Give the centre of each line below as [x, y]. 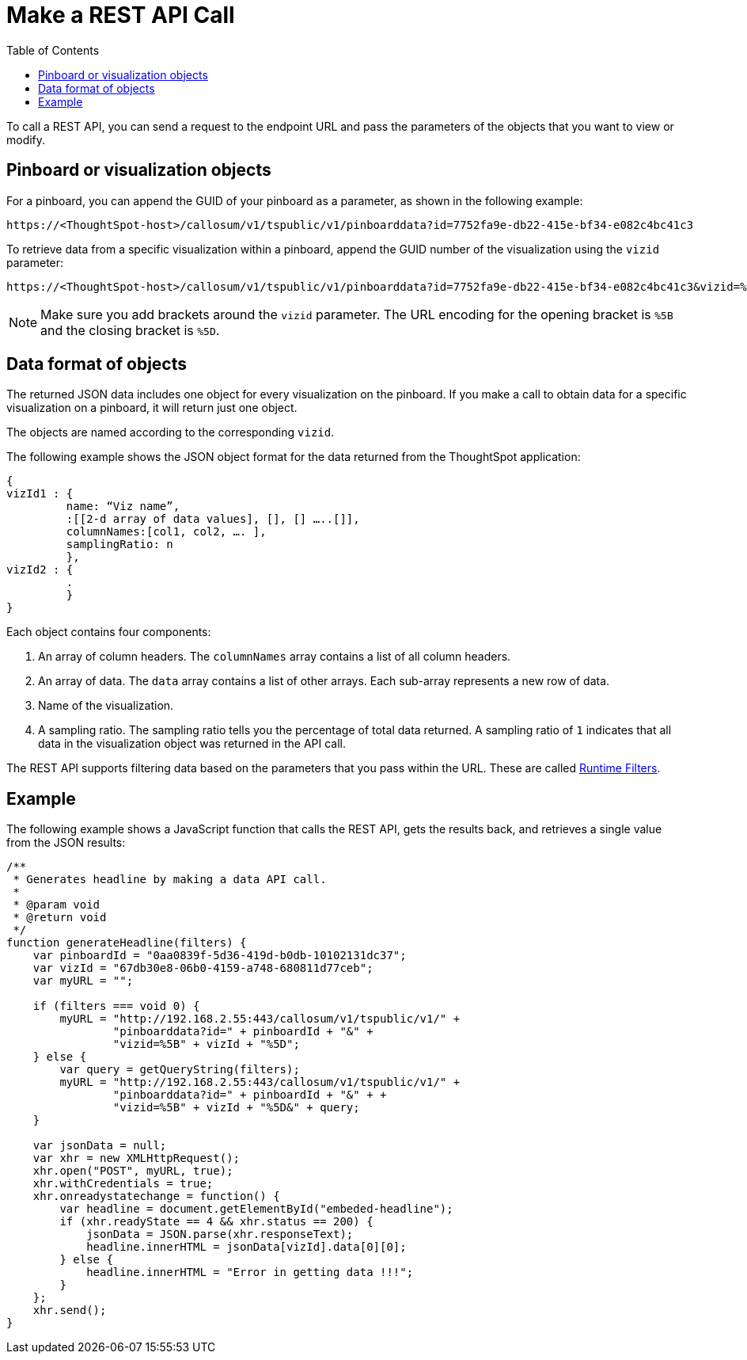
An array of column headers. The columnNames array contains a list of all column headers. [275, 657]
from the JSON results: [66, 843]
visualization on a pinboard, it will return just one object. [152, 408]
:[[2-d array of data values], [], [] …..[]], [213, 519]
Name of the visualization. [106, 706]
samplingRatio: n [119, 545]
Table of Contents [53, 50]
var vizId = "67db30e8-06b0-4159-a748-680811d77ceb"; [203, 968]
